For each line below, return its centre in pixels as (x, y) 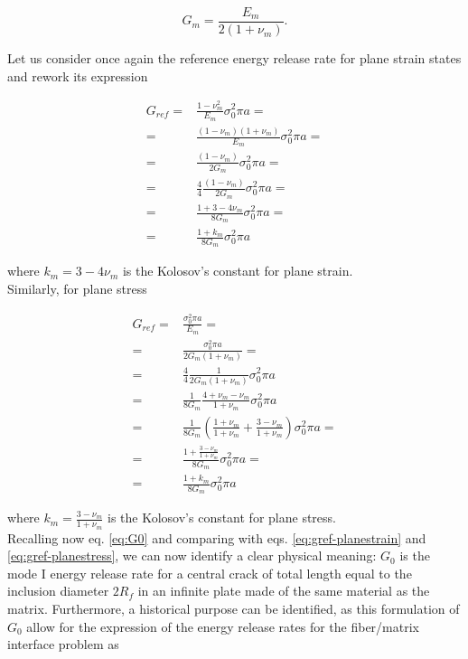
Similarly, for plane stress (77, 289)
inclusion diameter (58, 591)
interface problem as (63, 644)
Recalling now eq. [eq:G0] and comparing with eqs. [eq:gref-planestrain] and (217, 537)
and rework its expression (78, 75)
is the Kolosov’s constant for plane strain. (238, 271)
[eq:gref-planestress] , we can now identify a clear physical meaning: (192, 555)
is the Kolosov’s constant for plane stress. (222, 518)
